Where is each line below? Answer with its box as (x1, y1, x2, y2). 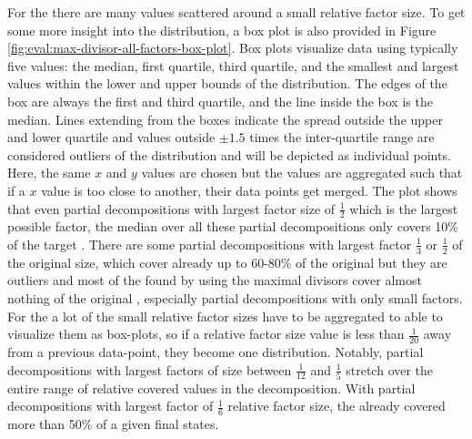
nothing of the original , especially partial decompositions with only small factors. (7, 288, 463, 307)
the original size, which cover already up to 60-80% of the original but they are (7, 252, 447, 271)
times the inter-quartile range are (249, 128, 435, 147)
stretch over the (346, 360, 434, 379)
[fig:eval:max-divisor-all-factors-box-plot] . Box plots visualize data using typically (7, 38, 458, 57)
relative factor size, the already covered (227, 396, 446, 415)
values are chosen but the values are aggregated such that (141, 163, 463, 182)
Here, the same (7, 163, 91, 182)
